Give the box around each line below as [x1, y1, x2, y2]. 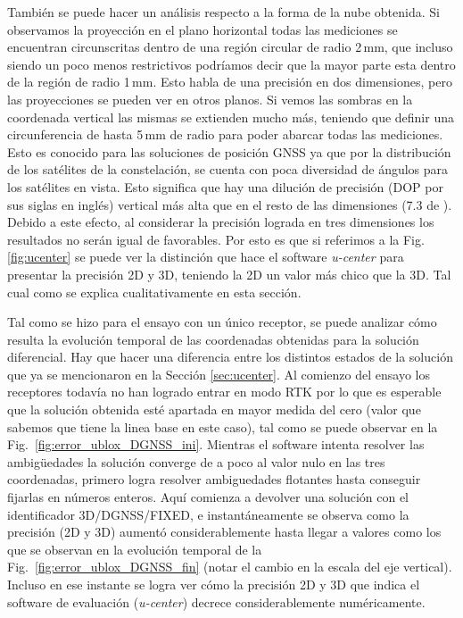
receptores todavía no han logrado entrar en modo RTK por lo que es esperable [7, 382, 442, 401]
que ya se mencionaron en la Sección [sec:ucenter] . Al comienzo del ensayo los [7, 364, 430, 383]
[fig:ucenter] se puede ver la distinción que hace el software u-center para [7, 247, 404, 266]
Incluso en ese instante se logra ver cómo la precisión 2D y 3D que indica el [7, 575, 420, 593]
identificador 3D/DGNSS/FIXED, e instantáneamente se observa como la [7, 505, 409, 523]
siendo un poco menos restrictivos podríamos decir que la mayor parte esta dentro [7, 54, 456, 73]
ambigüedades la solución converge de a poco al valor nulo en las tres [7, 452, 385, 471]
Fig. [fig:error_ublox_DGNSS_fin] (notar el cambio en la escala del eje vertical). [7, 557, 452, 576]
